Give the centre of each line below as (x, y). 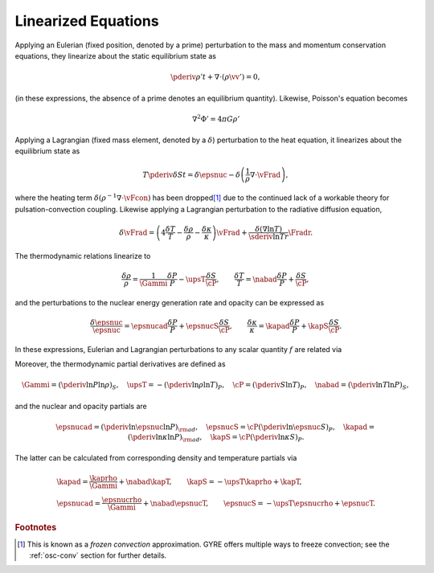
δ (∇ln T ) (268, 229)
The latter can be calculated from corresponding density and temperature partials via (156, 458)
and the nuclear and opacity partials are (81, 406)
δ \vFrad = (137, 232)
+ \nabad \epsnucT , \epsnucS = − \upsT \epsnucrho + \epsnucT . (259, 503)
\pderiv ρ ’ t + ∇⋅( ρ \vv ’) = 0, (215, 77)
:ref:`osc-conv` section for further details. (98, 555)
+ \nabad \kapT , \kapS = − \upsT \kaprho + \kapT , (210, 481)
